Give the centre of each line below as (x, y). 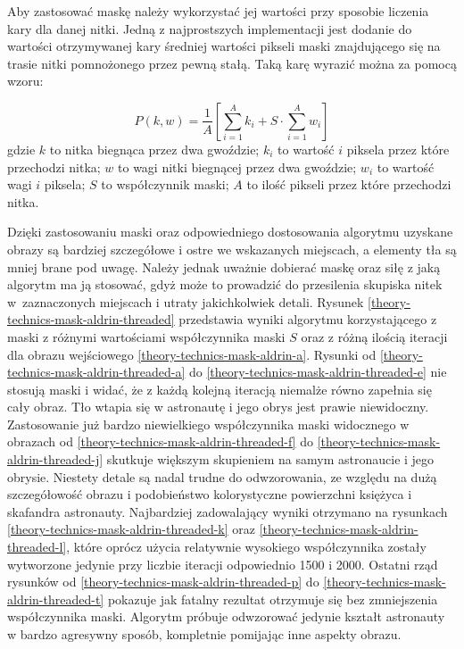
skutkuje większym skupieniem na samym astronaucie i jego (270, 459)
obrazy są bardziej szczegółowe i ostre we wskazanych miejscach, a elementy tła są (232, 249)
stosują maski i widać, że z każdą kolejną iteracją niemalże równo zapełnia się (220, 389)
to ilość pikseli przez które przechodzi (349, 184)
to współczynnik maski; (165, 184)
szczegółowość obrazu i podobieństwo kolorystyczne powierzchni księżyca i (210, 494)
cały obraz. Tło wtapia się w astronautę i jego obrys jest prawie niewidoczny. (218, 407)
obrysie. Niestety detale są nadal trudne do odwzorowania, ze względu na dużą (222, 476)
